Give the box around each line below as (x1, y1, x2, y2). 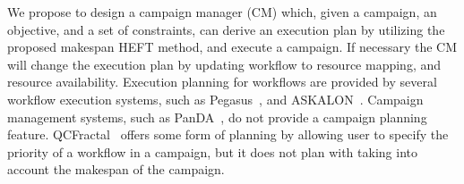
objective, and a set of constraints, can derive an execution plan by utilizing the (7, 20, 445, 38)
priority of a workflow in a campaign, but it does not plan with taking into (7, 142, 417, 161)
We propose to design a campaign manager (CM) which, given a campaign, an (7, 3, 437, 21)
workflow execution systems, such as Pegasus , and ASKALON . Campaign (7, 89, 424, 108)
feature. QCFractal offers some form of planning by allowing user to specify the (7, 125, 449, 144)
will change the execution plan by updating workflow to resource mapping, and (7, 54, 442, 73)
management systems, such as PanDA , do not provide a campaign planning (7, 107, 427, 126)
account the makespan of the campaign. (7, 160, 225, 179)
